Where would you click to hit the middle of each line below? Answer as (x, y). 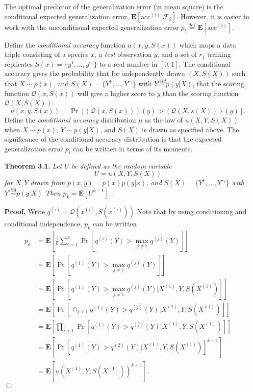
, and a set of (177, 54)
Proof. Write (25, 211)
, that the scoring (218, 84)
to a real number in (128, 63)
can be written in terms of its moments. (133, 148)
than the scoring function (201, 93)
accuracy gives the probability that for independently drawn (95, 73)
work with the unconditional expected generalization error (92, 27)
